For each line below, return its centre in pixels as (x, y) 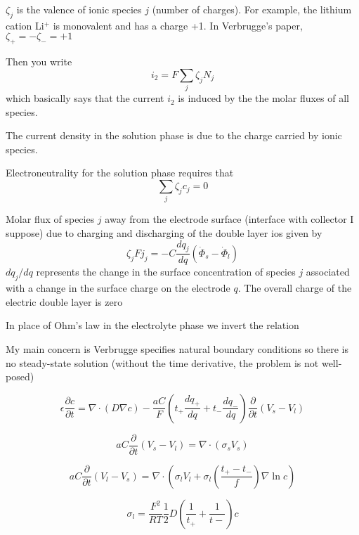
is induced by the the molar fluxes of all (263, 98)
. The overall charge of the (295, 288)
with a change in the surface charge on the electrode (118, 288)
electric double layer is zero (64, 301)
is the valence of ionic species (79, 9)
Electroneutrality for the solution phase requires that (120, 173)
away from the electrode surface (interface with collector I (229, 219)
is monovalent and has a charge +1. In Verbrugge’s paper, (178, 25)
